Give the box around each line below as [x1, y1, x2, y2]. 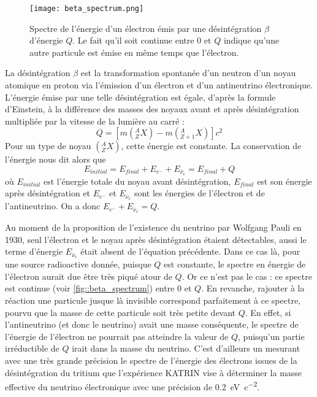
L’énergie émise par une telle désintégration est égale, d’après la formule [5, 90, 276, 103]
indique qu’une [223, 34, 280, 47]
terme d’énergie [5, 245, 63, 258]
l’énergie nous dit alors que [5, 153, 106, 166]
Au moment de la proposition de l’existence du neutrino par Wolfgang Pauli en [5, 221, 302, 234]
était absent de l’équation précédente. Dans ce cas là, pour [80, 245, 300, 258]
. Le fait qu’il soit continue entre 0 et [72, 34, 212, 47]
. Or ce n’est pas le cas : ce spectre [181, 269, 312, 282]
